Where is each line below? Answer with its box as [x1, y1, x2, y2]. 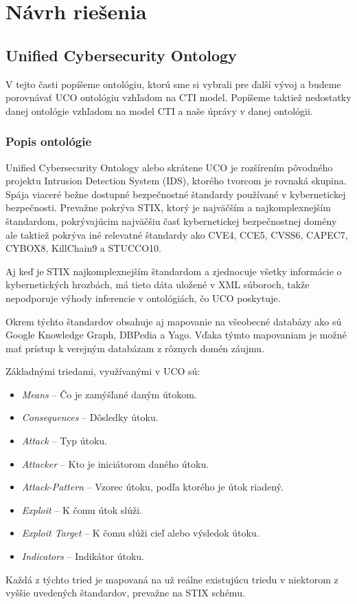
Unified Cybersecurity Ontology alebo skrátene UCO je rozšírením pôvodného [5, 160, 333, 174]
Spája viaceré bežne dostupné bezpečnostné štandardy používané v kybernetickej [5, 186, 346, 201]
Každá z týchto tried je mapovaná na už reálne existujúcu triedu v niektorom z [5, 572, 338, 586]
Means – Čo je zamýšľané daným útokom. [21, 387, 197, 401]
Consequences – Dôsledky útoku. [21, 410, 159, 424]
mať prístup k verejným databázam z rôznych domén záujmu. [5, 341, 265, 355]
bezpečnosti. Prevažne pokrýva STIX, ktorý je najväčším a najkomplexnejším [5, 200, 331, 215]
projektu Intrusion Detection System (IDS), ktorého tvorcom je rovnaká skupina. [5, 173, 347, 188]
